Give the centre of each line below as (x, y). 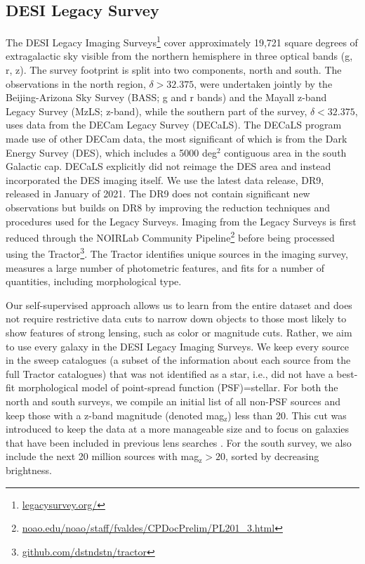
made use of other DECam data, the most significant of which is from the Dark (177, 139)
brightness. (29, 470)
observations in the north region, (76, 83)
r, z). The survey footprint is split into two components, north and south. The (174, 70)
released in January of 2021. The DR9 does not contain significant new (158, 194)
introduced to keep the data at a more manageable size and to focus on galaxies (178, 429)
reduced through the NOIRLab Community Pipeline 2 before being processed (170, 236)
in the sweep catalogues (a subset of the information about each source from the (178, 360)
